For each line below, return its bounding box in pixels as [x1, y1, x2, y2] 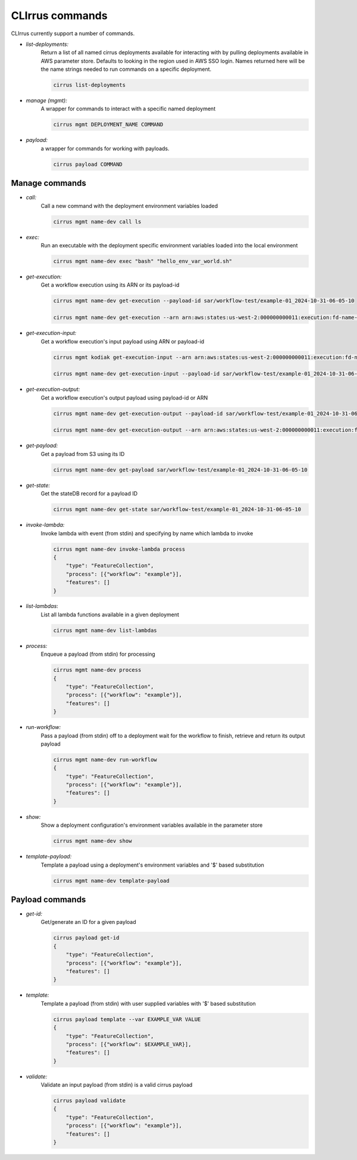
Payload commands [11, 895, 86, 904]
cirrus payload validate [53, 1097, 126, 1104]
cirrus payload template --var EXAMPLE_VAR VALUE [53, 1016, 201, 1022]
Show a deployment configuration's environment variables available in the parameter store [40, 821, 263, 829]
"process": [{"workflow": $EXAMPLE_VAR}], [65, 1041, 192, 1047]
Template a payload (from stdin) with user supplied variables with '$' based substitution [40, 1000, 256, 1007]
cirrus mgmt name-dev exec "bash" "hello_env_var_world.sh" [53, 258, 233, 265]
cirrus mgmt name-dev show [53, 838, 132, 845]
